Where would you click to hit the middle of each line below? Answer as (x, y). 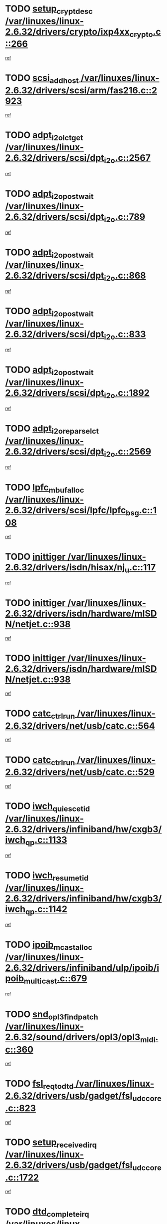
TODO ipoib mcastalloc (49, 946)
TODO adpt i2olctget (44, 136)
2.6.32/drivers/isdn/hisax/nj (65, 567)
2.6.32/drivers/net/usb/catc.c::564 (80, 726)
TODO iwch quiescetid (48, 807)
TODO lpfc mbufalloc (45, 488)
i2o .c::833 (125, 335)
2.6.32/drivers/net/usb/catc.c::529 (80, 772)
